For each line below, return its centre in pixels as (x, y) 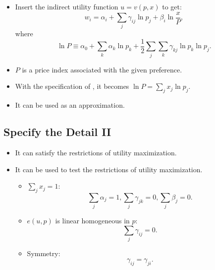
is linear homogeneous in (92, 221)
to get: (172, 6)
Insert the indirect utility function (67, 6)
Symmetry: (44, 253)
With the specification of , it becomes (72, 86)
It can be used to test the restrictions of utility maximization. (109, 169)
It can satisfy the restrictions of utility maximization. (96, 152)
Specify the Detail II (57, 132)
